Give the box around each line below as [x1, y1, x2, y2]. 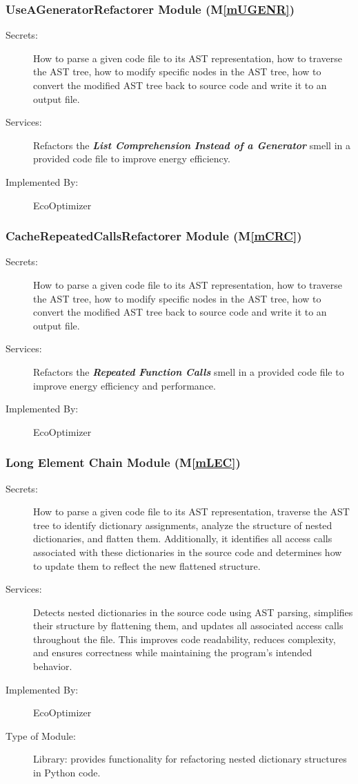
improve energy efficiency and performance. [33, 378, 216, 392]
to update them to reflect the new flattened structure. [33, 558, 261, 573]
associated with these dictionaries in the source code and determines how [33, 544, 342, 559]
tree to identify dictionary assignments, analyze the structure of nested [33, 517, 332, 532]
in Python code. [33, 765, 101, 780]
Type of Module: [6, 728, 76, 743]
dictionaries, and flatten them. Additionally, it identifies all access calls [33, 531, 332, 546]
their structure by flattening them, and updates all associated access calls [33, 618, 344, 633]
